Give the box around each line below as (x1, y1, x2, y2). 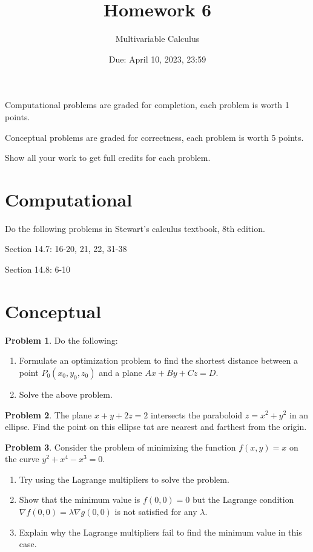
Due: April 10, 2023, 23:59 (108, 52, 206, 65)
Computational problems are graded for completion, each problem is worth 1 (5, 98, 289, 111)
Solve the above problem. (19, 387, 113, 400)
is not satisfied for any (114, 505, 197, 518)
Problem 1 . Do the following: (5, 333, 118, 346)
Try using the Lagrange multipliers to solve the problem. (19, 472, 229, 485)
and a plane (99, 366, 142, 378)
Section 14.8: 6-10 (5, 263, 71, 275)
